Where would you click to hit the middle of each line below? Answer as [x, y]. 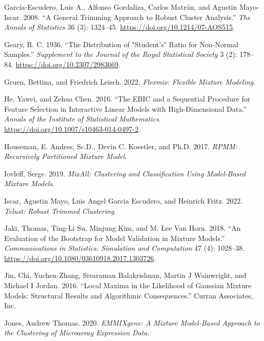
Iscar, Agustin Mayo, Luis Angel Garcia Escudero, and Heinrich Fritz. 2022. [124, 200]
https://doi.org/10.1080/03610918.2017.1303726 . [80, 258]
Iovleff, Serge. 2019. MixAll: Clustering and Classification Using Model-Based [125, 173]
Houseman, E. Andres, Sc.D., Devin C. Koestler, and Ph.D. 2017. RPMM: [121, 146]
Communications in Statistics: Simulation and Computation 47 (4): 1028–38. [125, 248]
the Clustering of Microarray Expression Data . [77, 333]
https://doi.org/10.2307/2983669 [67, 64]
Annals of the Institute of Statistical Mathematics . [83, 119]
